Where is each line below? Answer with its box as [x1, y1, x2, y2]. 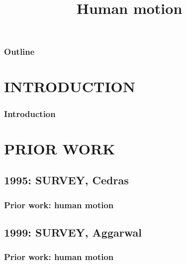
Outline [4, 45, 35, 58]
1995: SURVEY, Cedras [4, 172, 129, 188]
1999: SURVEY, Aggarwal [4, 224, 142, 240]
